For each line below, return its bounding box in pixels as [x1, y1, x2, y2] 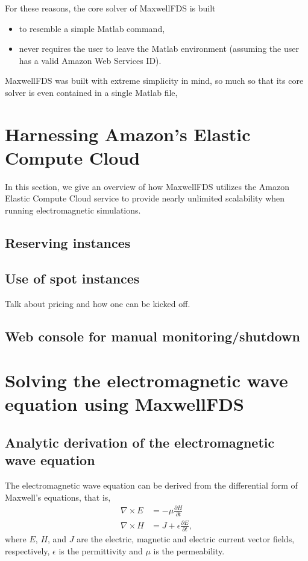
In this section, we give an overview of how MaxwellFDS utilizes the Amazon [5, 180, 289, 192]
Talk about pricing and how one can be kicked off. [5, 297, 190, 309]
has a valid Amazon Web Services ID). [19, 54, 162, 66]
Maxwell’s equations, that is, [5, 490, 111, 503]
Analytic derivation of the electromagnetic [5, 433, 275, 451]
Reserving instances [5, 233, 131, 252]
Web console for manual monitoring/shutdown [5, 326, 300, 345]
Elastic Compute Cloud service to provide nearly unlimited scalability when [5, 192, 285, 204]
